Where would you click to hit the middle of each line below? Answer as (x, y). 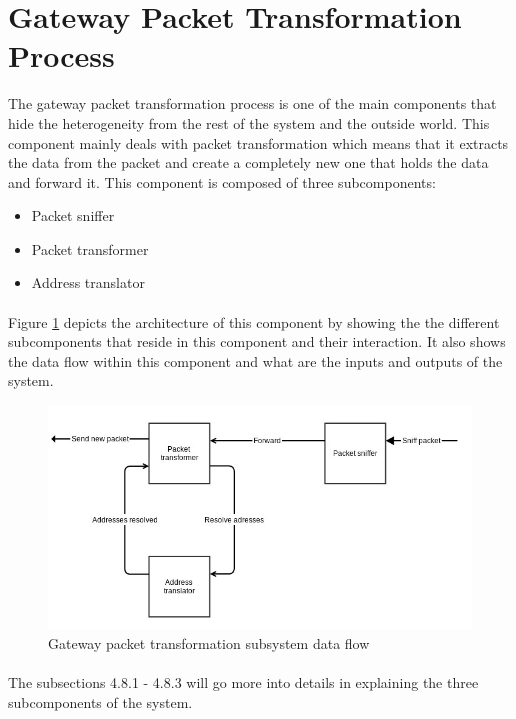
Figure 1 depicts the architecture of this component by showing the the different (254, 321)
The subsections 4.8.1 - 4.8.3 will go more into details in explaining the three (243, 682)
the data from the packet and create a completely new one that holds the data (248, 162)
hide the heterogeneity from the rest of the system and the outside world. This (249, 122)
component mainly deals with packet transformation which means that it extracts (258, 142)
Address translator (88, 282)
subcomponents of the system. (100, 701)
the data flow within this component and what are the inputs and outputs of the (255, 360)
